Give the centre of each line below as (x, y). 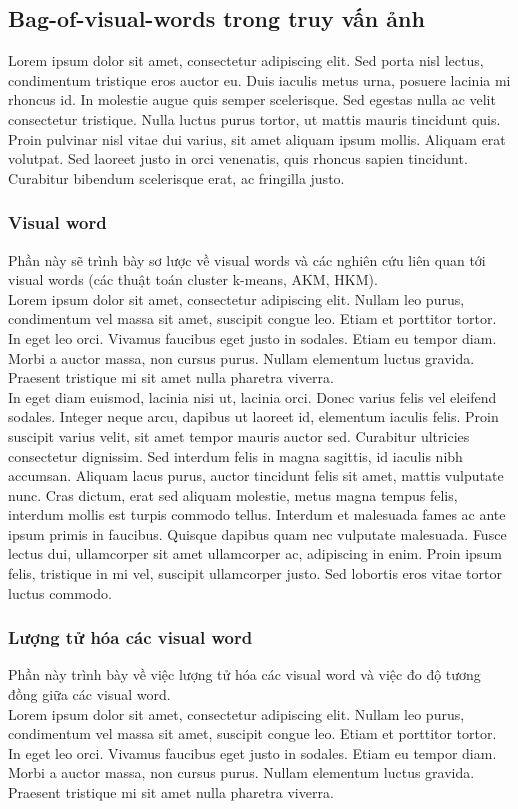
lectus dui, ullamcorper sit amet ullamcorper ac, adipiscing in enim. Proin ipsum (255, 553)
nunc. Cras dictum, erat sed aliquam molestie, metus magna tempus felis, (233, 494)
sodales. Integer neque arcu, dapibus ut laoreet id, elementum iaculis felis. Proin (253, 416)
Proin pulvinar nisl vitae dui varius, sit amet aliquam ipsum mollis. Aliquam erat (257, 138)
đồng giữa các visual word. (89, 694)
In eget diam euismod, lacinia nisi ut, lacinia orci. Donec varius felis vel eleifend (252, 396)
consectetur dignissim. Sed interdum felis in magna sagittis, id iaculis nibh (235, 455)
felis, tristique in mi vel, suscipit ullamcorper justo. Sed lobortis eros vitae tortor (255, 573)
